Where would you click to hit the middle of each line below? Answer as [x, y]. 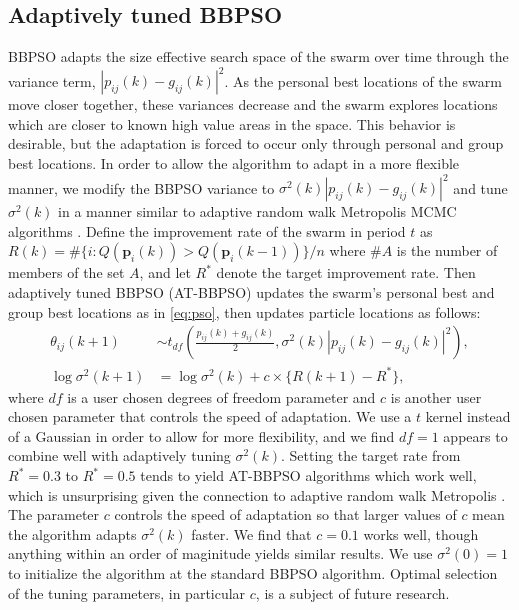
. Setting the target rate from [370, 455]
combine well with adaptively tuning [119, 455]
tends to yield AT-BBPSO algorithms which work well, [308, 475]
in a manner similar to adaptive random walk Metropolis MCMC [257, 211]
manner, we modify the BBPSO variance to [141, 187]
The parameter [54, 514]
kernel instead [468, 416]
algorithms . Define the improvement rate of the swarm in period [207, 230]
